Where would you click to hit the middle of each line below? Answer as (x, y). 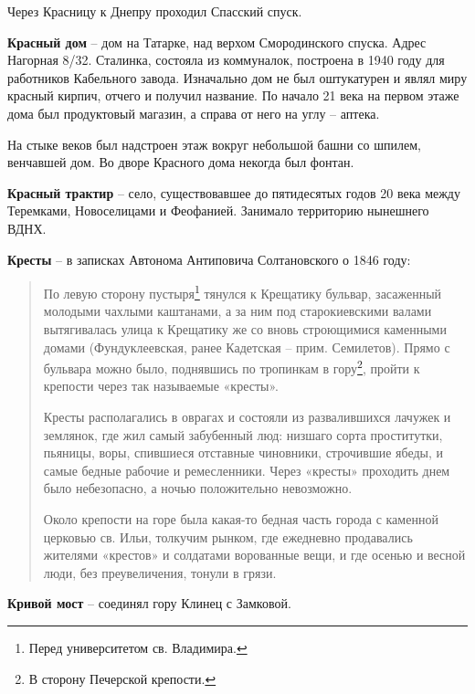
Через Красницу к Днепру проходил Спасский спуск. (155, 11)
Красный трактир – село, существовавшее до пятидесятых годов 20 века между (234, 192)
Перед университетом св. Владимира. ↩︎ (138, 647)
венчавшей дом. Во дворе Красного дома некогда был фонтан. (181, 162)
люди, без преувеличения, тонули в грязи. (160, 572)
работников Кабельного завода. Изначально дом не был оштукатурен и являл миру (237, 77)
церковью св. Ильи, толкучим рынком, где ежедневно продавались (228, 536)
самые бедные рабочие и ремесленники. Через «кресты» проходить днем (247, 470)
